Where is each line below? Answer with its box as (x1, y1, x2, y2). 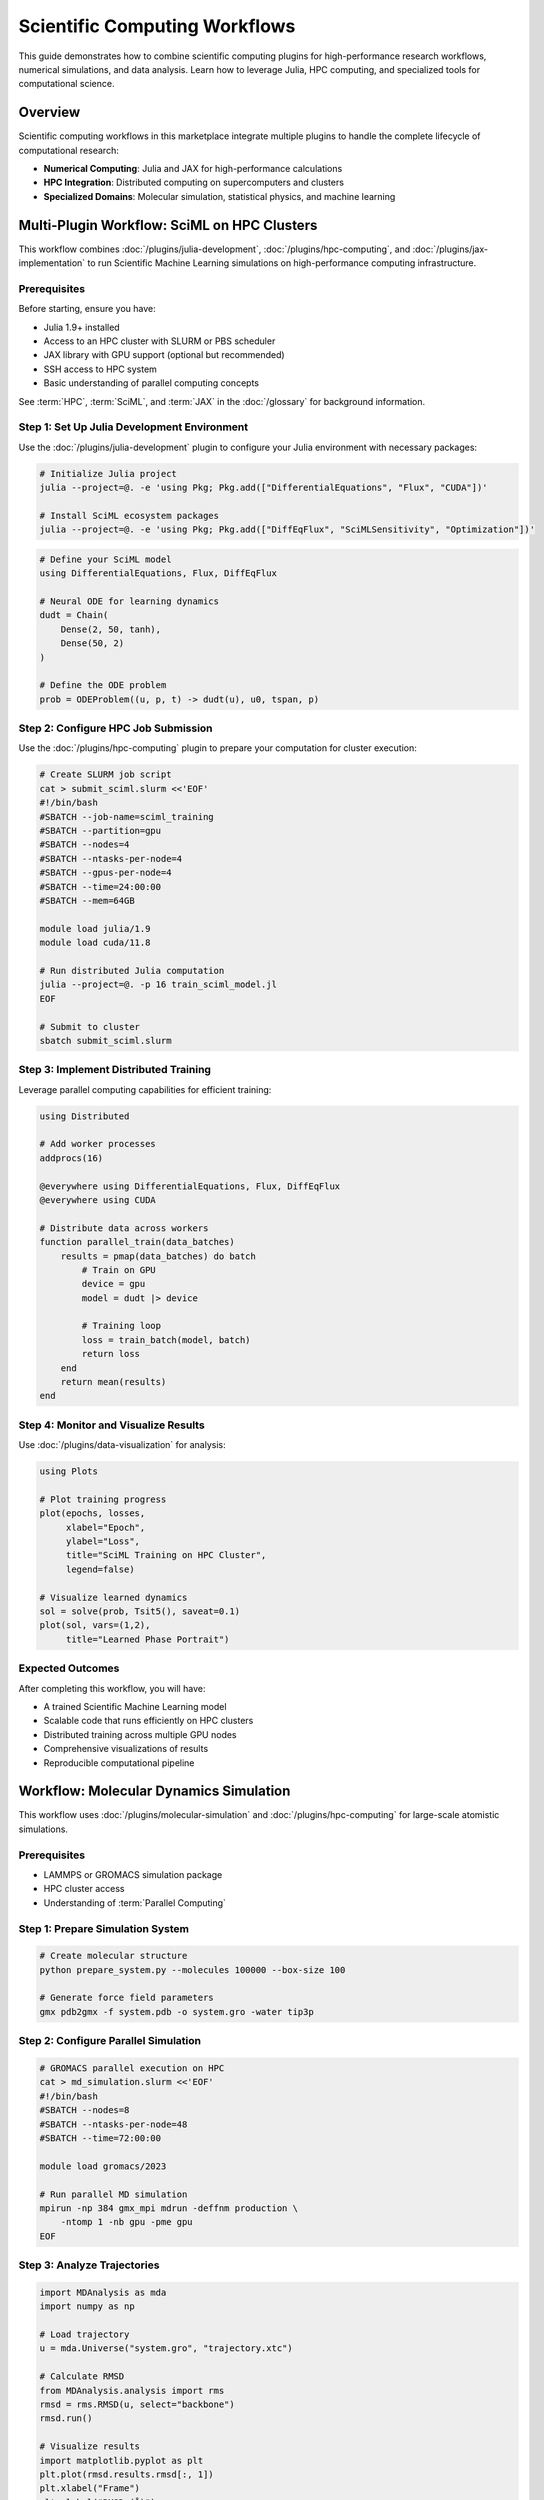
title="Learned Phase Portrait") (65, 1633, 230, 1645)
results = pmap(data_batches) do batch (60, 1250, 257, 1262)
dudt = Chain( (39, 610, 109, 621)
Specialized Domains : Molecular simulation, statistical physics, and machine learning (43, 190, 396, 202)
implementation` (18, 257, 86, 269)
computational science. (18, 78, 115, 90)
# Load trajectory (39, 2328, 130, 2340)
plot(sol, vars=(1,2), (39, 1620, 151, 1631)
